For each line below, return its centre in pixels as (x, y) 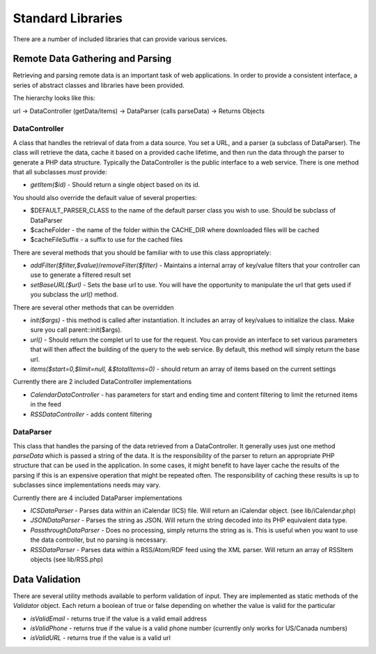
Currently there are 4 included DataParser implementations (97, 498)
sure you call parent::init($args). (76, 330)
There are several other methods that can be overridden (93, 307)
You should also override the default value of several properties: (105, 197)
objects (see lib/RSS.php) (67, 559)
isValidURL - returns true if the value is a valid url (100, 638)
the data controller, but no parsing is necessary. (99, 540)
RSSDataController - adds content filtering (91, 414)
